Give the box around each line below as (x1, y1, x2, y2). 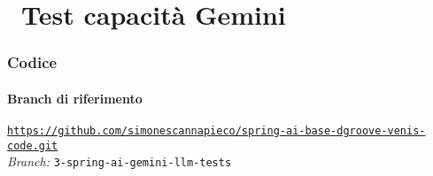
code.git (7, 139, 58, 152)
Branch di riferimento (7, 88, 143, 107)
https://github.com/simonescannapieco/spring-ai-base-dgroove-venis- (7, 125, 426, 138)
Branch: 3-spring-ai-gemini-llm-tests (7, 152, 232, 171)
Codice (7, 51, 58, 73)
